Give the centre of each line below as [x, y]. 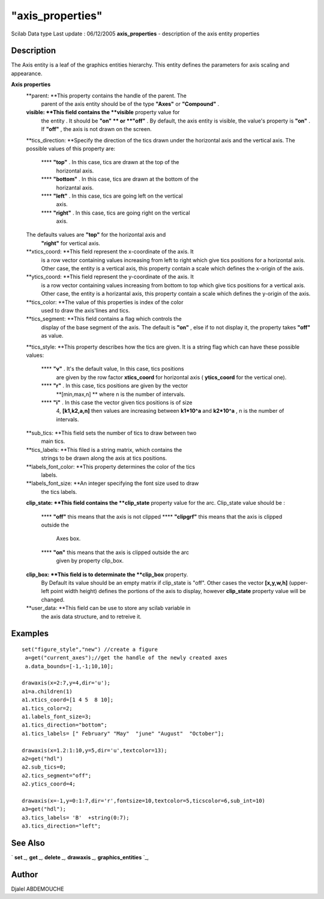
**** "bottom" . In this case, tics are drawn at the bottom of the [120, 179]
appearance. [27, 73]
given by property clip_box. [90, 561]
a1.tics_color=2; [47, 708]
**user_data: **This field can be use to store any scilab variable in [108, 608]
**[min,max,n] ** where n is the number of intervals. [121, 394]
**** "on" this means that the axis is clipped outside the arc [115, 552]
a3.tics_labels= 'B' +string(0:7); [76, 818]
